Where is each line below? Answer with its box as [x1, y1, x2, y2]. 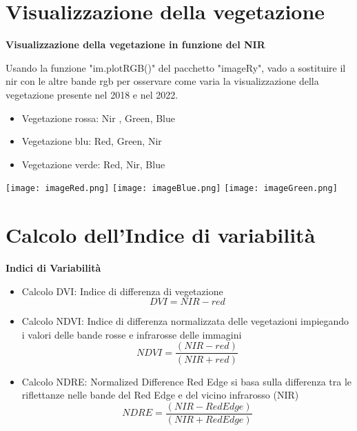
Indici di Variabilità [6, 261, 101, 275]
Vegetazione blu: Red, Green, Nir [21, 134, 162, 148]
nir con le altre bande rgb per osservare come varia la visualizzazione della [6, 74, 319, 88]
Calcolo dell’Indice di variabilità [6, 221, 316, 249]
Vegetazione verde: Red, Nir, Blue [21, 157, 165, 171]
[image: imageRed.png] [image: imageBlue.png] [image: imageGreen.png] [6, 183, 338, 194]
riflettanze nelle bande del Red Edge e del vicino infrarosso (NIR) [21, 388, 299, 402]
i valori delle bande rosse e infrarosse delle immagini [21, 327, 242, 341]
